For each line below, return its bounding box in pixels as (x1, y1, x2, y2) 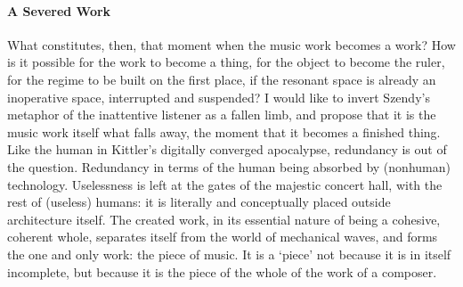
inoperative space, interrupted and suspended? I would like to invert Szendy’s (7, 87, 430, 106)
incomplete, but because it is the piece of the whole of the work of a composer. (7, 262, 437, 281)
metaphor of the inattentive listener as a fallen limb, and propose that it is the (7, 105, 436, 124)
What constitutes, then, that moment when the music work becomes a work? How (7, 35, 456, 53)
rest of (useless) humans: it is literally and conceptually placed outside (7, 193, 391, 211)
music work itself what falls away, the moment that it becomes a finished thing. (7, 122, 441, 141)
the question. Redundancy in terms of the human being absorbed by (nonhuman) (7, 157, 451, 176)
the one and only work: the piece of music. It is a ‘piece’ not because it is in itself (7, 244, 451, 263)
